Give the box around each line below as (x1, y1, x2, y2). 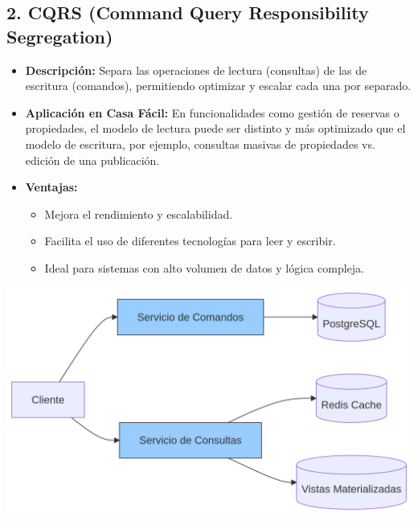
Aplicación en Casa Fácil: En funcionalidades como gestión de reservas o (25, 104, 400, 121)
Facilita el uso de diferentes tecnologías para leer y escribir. (44, 232, 336, 249)
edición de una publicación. (25, 151, 160, 168)
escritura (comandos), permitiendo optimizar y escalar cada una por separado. (25, 77, 412, 94)
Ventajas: (25, 178, 78, 195)
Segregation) (6, 23, 113, 48)
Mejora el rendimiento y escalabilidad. (44, 205, 233, 222)
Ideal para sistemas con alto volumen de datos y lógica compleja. (44, 259, 364, 276)
